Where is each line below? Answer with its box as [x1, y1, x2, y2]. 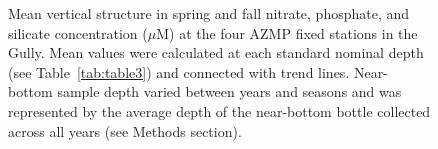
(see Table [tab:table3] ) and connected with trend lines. [8, 61, 350, 82]
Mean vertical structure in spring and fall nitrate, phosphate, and [8, 3, 410, 23]
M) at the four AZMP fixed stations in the [156, 22, 418, 43]
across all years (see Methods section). [8, 120, 242, 141]
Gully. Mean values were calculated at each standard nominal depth [8, 42, 424, 63]
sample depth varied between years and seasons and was [57, 81, 402, 102]
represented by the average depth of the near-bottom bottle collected [8, 100, 431, 121]
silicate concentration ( [8, 22, 148, 43]
